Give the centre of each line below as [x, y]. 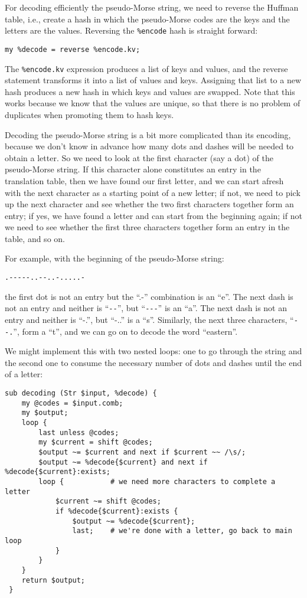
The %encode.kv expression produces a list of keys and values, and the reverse [146, 68]
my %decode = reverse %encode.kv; [73, 49]
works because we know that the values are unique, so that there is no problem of [153, 103]
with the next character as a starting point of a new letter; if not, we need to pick [153, 192]
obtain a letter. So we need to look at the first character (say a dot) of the [139, 157]
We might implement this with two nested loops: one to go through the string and [153, 351]
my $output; [45, 413]
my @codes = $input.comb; [72, 403]
